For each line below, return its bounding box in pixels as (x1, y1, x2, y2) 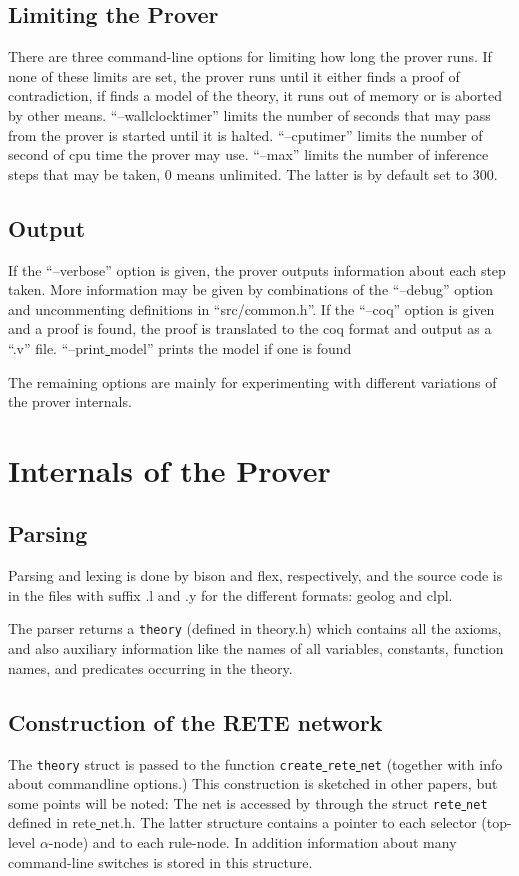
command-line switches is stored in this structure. (8, 851, 313, 872)
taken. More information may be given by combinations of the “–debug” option (8, 279, 494, 300)
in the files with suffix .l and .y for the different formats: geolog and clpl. (8, 584, 453, 605)
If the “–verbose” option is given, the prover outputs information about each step (8, 259, 506, 280)
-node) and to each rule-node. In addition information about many (48, 832, 457, 853)
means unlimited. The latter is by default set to (176, 163, 469, 184)
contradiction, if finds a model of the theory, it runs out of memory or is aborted (8, 85, 503, 106)
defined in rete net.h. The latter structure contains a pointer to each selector (8, 812, 477, 833)
